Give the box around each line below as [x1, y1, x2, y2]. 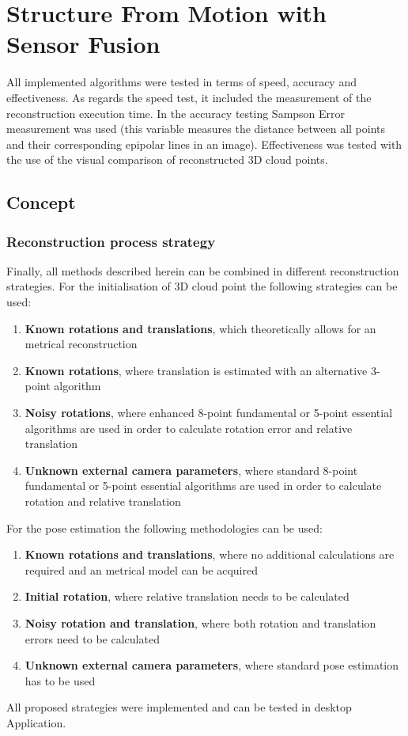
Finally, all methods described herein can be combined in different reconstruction [6, 262, 399, 279]
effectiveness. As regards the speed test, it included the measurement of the [6, 89, 372, 105]
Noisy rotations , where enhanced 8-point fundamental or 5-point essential [25, 404, 393, 421]
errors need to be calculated [25, 630, 160, 647]
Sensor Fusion [6, 28, 161, 60]
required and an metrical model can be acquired [25, 561, 258, 578]
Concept [6, 190, 76, 214]
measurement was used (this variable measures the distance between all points [6, 120, 385, 137]
